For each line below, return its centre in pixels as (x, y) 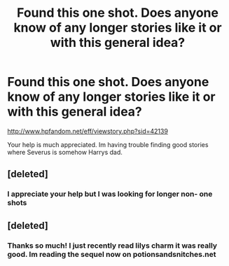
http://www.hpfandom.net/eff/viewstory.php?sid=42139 (88, 131)
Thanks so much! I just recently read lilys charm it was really (112, 245)
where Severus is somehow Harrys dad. (65, 152)
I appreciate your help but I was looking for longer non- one (110, 194)
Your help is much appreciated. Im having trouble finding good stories (108, 144)
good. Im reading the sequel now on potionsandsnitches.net (112, 254)
